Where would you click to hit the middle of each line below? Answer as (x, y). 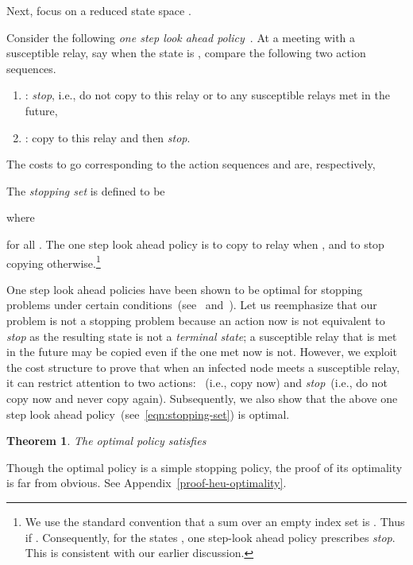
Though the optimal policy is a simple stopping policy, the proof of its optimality (205, 467)
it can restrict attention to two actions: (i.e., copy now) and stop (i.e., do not (197, 383)
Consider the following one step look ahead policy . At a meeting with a (181, 37)
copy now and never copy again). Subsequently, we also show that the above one (202, 398)
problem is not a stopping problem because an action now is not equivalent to (196, 320)
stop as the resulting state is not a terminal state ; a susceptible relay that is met (202, 336)
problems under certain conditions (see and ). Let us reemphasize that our (192, 305)
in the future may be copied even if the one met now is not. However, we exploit (202, 352)
